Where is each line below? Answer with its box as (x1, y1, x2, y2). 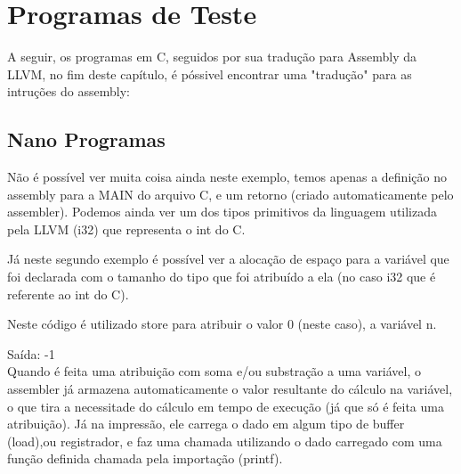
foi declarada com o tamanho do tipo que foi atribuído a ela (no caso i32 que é (7, 267, 436, 286)
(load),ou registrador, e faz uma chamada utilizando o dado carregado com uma (7, 431, 442, 450)
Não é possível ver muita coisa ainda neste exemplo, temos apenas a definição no (7, 168, 447, 186)
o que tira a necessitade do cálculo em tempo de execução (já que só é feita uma (7, 396, 444, 415)
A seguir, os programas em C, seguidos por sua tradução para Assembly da (7, 47, 417, 66)
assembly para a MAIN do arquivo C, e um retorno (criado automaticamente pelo (7, 184, 454, 203)
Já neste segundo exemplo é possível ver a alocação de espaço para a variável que (7, 249, 449, 268)
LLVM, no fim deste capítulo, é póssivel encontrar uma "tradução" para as (7, 64, 412, 83)
